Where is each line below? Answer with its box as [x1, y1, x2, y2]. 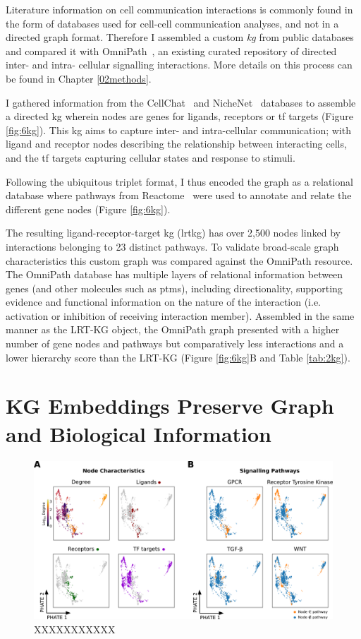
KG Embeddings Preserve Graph [6, 391, 334, 420]
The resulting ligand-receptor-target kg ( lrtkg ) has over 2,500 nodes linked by [6, 225, 341, 240]
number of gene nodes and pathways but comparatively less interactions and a [6, 336, 344, 351]
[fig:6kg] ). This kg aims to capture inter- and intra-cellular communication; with [6, 122, 351, 137]
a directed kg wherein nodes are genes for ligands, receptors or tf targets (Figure [6, 109, 353, 124]
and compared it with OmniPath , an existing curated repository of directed [6, 43, 337, 58]
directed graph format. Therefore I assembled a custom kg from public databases [6, 30, 354, 44]
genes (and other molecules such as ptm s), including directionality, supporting [6, 280, 343, 295]
